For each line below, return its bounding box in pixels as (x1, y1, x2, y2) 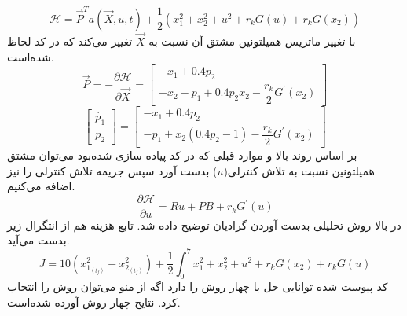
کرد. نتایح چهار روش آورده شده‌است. (7, 293, 181, 310)
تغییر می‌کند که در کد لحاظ (7, 32, 133, 49)
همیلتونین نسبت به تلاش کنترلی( (223, 162, 375, 178)
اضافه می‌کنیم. (7, 178, 75, 194)
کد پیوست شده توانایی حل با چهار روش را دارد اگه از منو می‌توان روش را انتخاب (7, 278, 388, 295)
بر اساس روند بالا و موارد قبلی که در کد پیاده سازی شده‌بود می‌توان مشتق (7, 147, 357, 163)
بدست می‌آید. (7, 232, 70, 248)
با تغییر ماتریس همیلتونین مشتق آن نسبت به (148, 32, 356, 49)
